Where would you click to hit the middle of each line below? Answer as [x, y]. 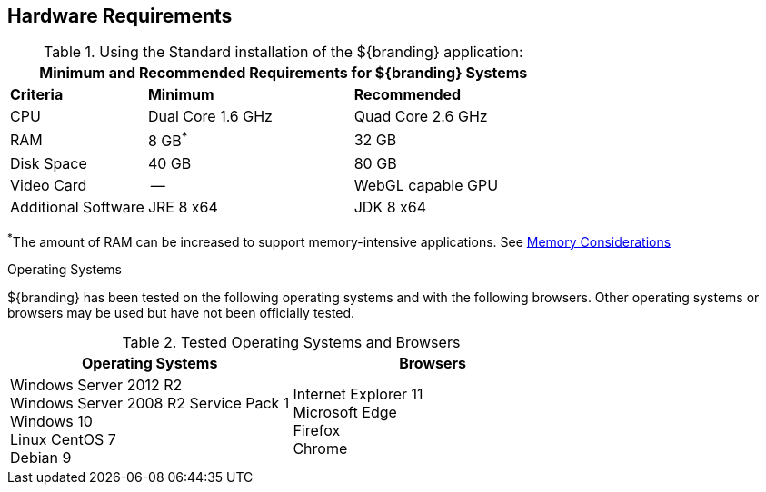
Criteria [37, 95]
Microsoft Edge [345, 413]
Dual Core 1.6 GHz [210, 117]
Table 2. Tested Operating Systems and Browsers [291, 343]
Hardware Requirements [120, 16]
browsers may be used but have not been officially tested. [181, 313]
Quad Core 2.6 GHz [421, 117]
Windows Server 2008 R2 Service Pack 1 [150, 403]
